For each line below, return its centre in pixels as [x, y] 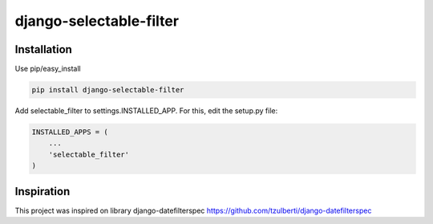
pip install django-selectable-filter [108, 90]
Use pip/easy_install [48, 69]
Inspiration [42, 191]
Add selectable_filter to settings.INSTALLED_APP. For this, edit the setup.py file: [146, 111]
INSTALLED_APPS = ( [70, 132]
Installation [43, 49]
